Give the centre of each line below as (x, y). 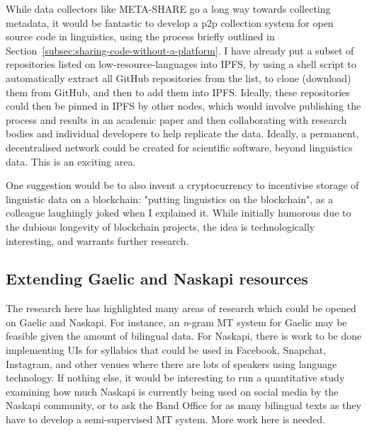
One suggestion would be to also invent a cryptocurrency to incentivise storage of (182, 185)
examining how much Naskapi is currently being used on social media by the (172, 391)
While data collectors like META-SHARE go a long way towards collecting (168, 8)
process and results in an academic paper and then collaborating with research (176, 119)
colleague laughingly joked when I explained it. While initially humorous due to (179, 213)
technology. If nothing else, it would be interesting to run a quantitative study (175, 378)
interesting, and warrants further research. (97, 240)
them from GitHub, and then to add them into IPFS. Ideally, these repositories (178, 92)
